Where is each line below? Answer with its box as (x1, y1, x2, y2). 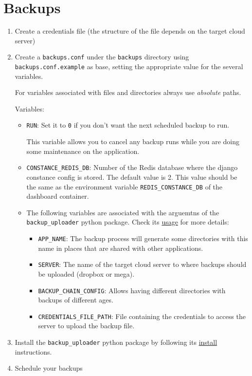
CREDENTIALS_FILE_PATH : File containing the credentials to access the (38, 311, 246, 321)
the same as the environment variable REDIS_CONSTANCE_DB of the (26, 181, 223, 191)
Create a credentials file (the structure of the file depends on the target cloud (15, 26, 245, 36)
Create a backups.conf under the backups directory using (15, 52, 189, 62)
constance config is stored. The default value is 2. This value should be (26, 171, 237, 182)
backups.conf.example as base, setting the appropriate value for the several (15, 61, 243, 71)
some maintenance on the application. (26, 146, 140, 156)
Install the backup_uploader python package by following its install (15, 337, 217, 347)
